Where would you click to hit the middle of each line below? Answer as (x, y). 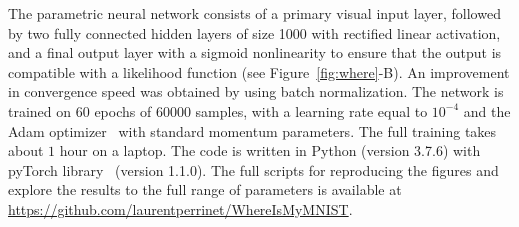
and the (487, 110)
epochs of (123, 110)
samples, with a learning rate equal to (311, 110)
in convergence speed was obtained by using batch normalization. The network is (256, 91)
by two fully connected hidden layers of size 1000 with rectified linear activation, (254, 32)
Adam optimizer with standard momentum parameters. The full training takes (252, 130)
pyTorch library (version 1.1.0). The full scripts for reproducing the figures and (253, 169)
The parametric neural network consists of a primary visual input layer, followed (254, 13)
